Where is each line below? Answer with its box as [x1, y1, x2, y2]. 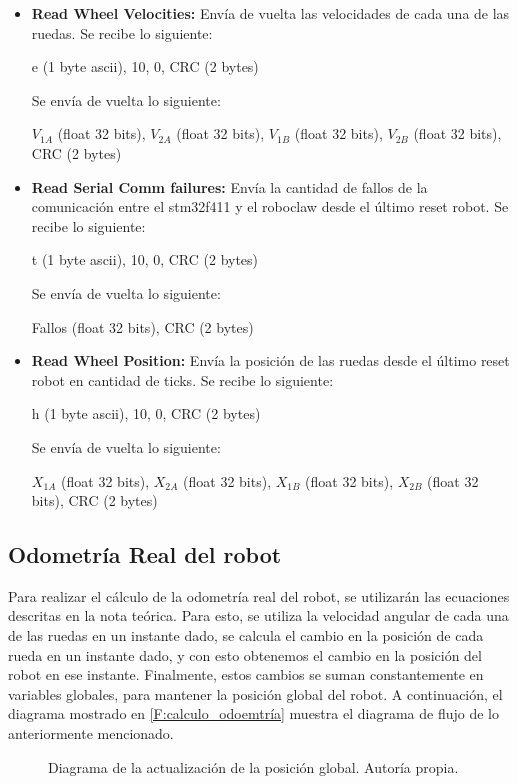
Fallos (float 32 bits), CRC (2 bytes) [31, 316, 254, 337]
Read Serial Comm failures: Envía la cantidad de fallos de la [31, 176, 428, 197]
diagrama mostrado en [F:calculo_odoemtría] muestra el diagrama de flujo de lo [8, 703, 499, 724]
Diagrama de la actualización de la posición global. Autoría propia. [48, 756, 459, 777]
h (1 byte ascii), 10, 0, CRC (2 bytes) [31, 403, 261, 424]
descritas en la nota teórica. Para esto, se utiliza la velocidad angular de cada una [8, 605, 509, 626]
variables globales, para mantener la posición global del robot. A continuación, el [8, 683, 503, 704]
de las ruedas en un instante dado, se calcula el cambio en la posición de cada [8, 625, 484, 646]
